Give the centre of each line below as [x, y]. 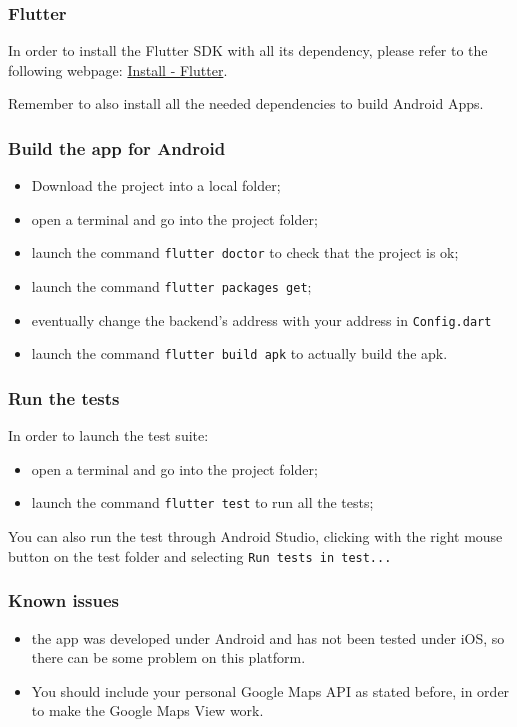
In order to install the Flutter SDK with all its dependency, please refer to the [248, 50]
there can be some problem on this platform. [168, 657]
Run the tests [64, 397]
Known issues [63, 600]
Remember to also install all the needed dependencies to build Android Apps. [246, 103]
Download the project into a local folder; [156, 185]
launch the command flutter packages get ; [171, 286]
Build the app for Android [117, 147]
